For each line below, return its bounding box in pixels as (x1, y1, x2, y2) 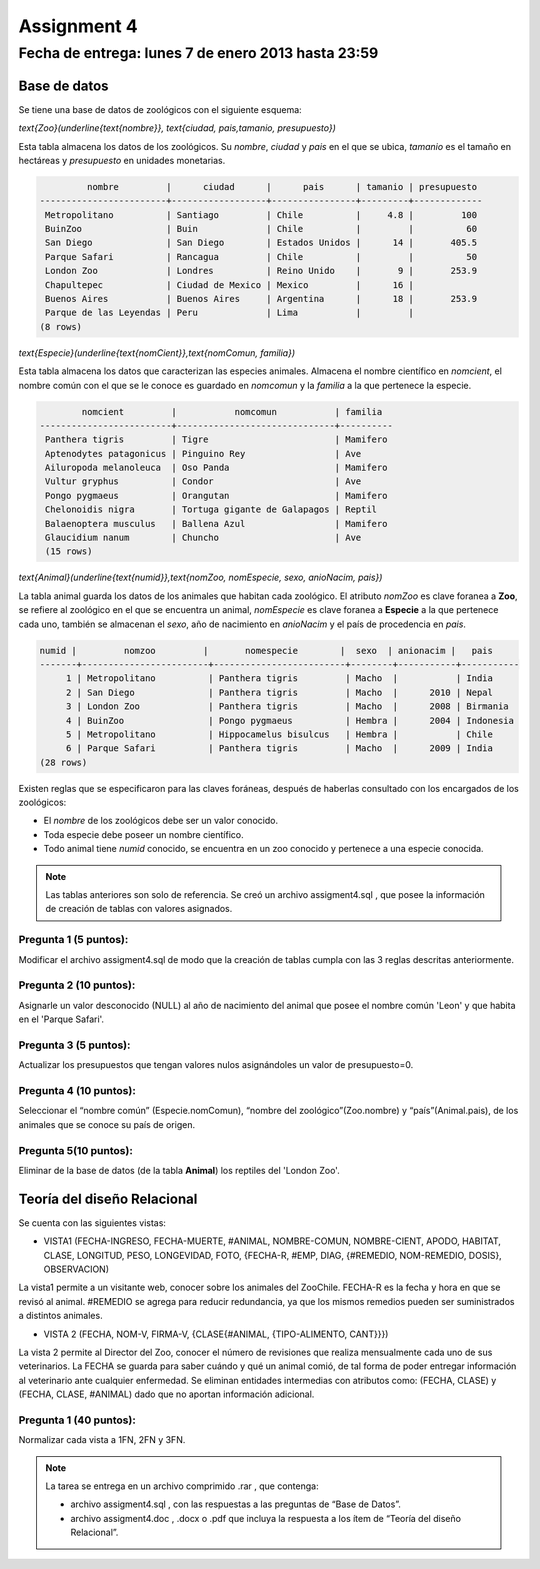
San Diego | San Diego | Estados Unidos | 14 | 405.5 (45, 237, 478, 249)
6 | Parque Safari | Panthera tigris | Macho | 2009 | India (65, 743, 494, 754)
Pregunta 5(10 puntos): (18, 1143, 134, 1157)
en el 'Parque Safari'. (18, 1013, 105, 1025)
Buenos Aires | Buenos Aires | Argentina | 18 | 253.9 (45, 293, 478, 304)
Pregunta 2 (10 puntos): (18, 978, 136, 992)
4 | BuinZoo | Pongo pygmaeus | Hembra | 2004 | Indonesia (65, 715, 515, 726)
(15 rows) (45, 546, 93, 557)
